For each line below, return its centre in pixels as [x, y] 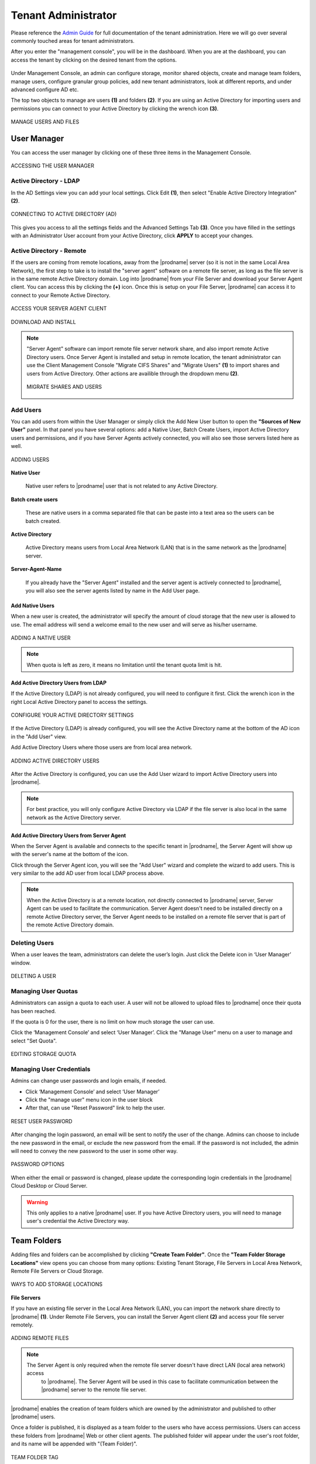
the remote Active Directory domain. [70, 925]
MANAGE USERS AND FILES [45, 122]
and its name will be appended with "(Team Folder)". [74, 1444]
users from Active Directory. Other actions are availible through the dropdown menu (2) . [133, 373]
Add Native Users [33, 606]
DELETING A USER [33, 976]
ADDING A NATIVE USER [41, 638]
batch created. [43, 521]
